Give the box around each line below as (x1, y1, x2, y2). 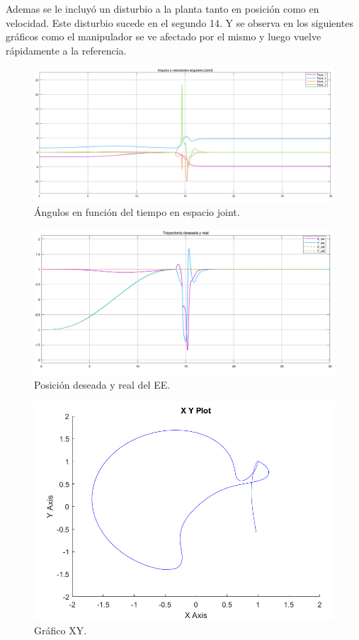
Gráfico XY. (34, 622, 87, 637)
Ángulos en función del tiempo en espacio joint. (34, 205, 240, 219)
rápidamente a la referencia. (6, 42, 127, 57)
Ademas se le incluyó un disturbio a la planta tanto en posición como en (6, 1, 319, 16)
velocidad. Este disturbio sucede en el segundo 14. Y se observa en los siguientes (6, 15, 353, 30)
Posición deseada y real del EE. (34, 377, 171, 392)
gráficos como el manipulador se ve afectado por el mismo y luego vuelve (6, 29, 321, 44)
